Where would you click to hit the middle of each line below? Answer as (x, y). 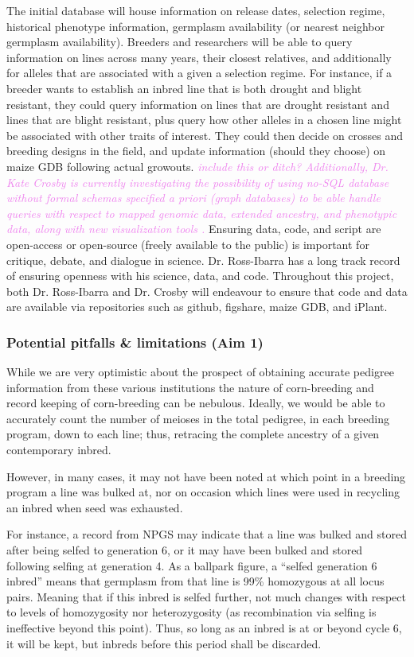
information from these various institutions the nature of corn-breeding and (190, 387)
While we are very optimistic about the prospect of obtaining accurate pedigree (200, 372)
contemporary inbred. (59, 450)
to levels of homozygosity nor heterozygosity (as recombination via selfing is (191, 612)
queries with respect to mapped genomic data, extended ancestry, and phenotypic (202, 213)
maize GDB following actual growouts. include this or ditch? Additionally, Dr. (197, 166)
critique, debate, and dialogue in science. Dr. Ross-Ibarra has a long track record (203, 260)
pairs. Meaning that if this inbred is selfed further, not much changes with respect (206, 596)
